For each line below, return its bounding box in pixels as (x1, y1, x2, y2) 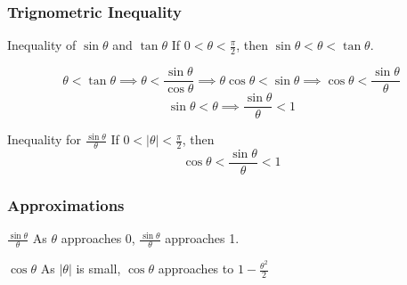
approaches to (158, 259, 234, 278)
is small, (76, 259, 121, 278)
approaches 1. (165, 229, 240, 248)
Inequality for (7, 130, 81, 149)
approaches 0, (61, 229, 135, 248)
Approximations (7, 193, 125, 216)
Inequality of (7, 36, 77, 54)
